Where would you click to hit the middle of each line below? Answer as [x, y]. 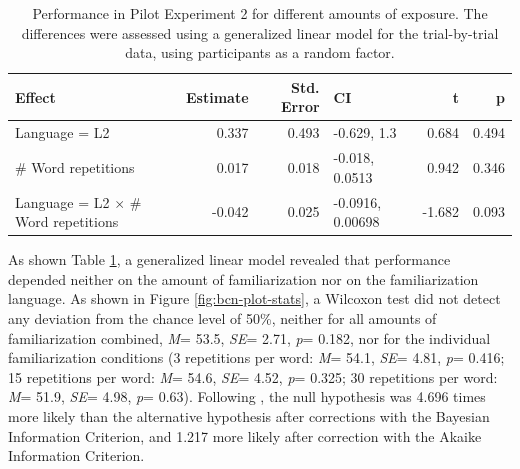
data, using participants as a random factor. [260, 52]
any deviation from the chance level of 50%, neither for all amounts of [222, 317]
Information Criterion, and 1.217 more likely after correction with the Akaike [245, 435]
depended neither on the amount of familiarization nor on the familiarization [243, 278]
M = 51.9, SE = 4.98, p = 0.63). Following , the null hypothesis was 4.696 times [247, 396]
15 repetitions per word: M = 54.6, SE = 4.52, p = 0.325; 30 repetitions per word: [253, 376]
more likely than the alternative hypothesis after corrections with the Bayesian [249, 415]
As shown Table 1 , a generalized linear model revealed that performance [229, 259]
